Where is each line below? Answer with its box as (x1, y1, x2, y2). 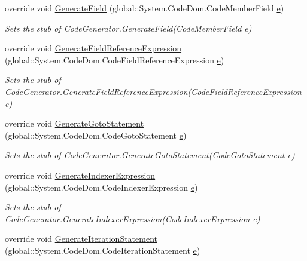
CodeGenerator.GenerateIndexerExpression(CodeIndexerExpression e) (5, 212, 260, 225)
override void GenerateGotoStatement (5, 117, 144, 130)
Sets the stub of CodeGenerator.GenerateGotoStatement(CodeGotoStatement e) (5, 149, 295, 161)
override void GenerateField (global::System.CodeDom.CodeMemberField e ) (5, 2, 284, 14)
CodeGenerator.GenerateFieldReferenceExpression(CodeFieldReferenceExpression (5, 85, 302, 97)
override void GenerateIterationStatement (5, 232, 157, 245)
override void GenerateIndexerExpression (5, 168, 156, 181)
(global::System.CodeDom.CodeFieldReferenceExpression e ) (5, 53, 224, 66)
